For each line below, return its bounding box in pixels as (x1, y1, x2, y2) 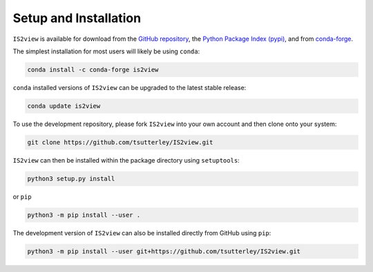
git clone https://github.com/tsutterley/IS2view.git (27, 138, 213, 146)
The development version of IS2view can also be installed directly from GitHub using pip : (12, 228, 271, 237)
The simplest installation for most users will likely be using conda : (12, 47, 200, 55)
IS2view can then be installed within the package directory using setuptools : (12, 156, 240, 164)
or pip (12, 192, 32, 201)
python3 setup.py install (27, 174, 115, 183)
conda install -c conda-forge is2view (27, 66, 159, 73)
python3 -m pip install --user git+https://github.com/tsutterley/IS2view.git (27, 247, 300, 255)
